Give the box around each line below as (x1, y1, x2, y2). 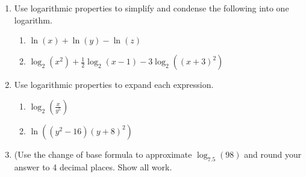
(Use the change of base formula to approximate (14, 147, 192, 160)
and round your (244, 147, 302, 160)
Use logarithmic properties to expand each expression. (14, 78, 214, 91)
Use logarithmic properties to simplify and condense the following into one (14, 2, 289, 14)
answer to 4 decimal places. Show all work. (14, 160, 172, 173)
